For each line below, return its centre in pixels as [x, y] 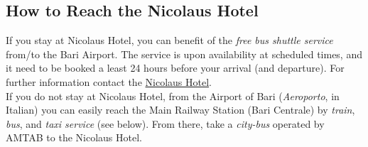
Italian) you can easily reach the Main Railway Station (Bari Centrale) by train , [180, 110]
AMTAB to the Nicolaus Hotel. [74, 137]
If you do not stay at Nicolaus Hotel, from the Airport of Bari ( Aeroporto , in [173, 96]
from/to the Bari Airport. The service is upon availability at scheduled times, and [184, 54]
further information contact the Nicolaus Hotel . [109, 81]
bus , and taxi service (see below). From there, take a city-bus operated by [165, 123]
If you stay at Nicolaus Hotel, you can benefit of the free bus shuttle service [169, 40]
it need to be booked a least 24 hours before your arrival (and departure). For [175, 68]
